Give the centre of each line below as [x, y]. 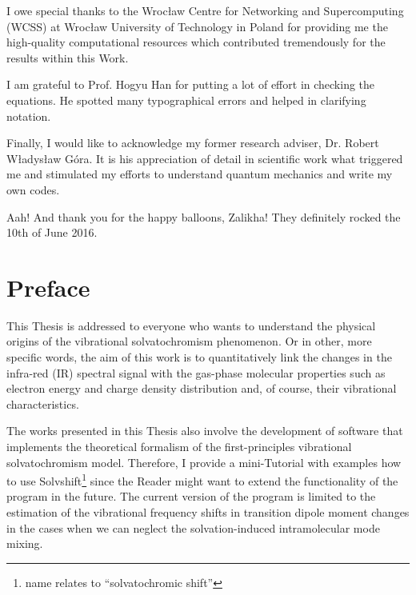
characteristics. [43, 403]
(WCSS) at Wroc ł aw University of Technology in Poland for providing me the [197, 26]
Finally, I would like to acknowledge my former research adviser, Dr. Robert [193, 143]
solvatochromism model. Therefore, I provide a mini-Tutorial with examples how [204, 462]
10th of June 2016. [52, 232]
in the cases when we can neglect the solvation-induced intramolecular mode [193, 527]
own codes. [33, 189]
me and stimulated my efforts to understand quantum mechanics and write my [200, 174]
